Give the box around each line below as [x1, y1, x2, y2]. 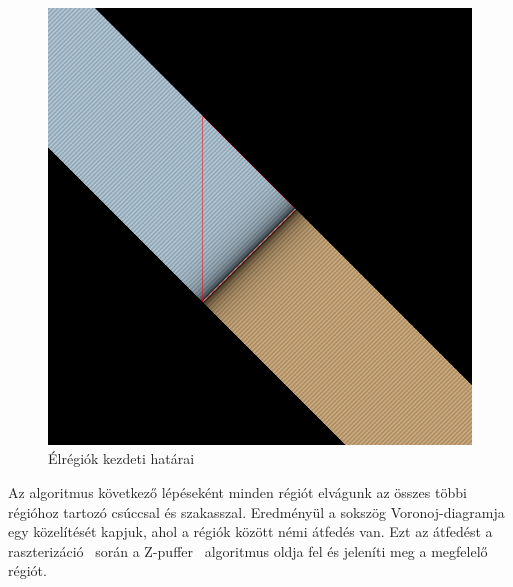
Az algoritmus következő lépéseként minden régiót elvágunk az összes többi [8, 481, 467, 502]
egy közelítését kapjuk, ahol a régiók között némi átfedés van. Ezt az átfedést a [8, 521, 493, 542]
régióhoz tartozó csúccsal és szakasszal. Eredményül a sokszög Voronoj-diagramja [8, 501, 505, 522]
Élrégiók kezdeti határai [48, 448, 195, 469]
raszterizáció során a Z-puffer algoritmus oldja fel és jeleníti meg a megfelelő [8, 540, 488, 561]
